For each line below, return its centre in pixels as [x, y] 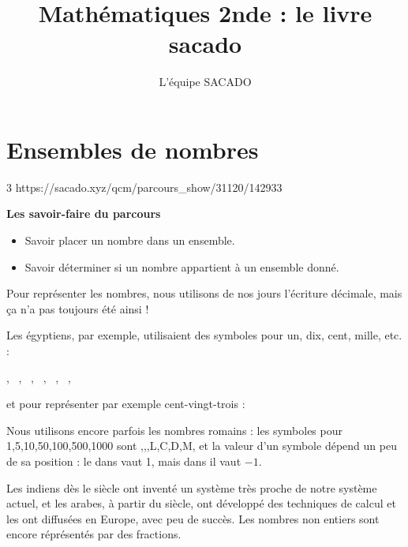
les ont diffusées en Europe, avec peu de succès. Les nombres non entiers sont [193, 518]
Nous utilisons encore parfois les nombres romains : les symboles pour [174, 430]
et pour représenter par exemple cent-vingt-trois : [126, 404]
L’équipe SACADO [205, 82]
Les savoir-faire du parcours [84, 214]
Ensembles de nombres [133, 149]
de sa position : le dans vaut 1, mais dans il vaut [124, 461]
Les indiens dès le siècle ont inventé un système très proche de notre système [192, 487]
